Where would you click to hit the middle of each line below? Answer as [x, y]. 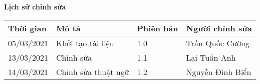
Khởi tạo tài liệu [85, 43]
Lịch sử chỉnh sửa [35, 6]
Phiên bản [158, 28]
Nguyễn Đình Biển [219, 72]
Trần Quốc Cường [218, 43]
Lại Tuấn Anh [211, 57]
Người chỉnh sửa [219, 28]
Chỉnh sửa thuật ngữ [93, 72]
